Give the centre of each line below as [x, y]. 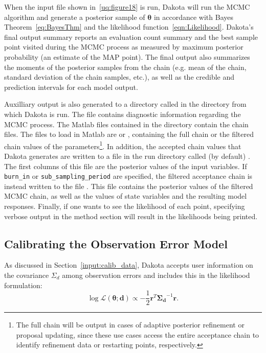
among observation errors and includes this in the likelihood [156, 275]
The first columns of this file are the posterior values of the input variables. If [126, 166]
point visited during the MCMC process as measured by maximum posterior [124, 47]
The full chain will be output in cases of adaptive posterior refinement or [130, 325]
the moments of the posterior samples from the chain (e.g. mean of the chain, [125, 67]
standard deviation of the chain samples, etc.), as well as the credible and [119, 77]
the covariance [27, 275]
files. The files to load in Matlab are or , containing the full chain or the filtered [129, 134]
